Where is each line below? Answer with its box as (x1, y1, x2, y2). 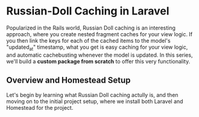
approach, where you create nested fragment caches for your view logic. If (6, 30, 193, 37)
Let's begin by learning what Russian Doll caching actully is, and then (6, 91, 179, 98)
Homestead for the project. (6, 104, 74, 111)
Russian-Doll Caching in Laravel (6, 4, 170, 18)
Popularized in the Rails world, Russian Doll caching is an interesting (6, 24, 176, 31)
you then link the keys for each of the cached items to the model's (6, 37, 171, 44)
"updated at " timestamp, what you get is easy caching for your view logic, (6, 43, 188, 52)
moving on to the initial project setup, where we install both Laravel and (6, 98, 183, 105)
